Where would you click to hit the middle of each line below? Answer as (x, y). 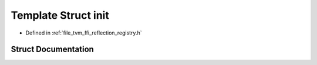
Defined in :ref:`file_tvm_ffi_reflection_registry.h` (84, 33)
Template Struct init (60, 15)
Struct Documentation (52, 49)
